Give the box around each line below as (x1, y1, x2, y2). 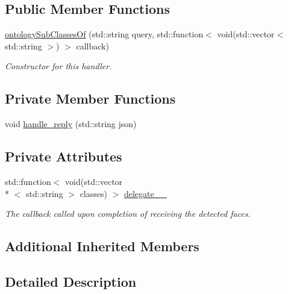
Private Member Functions (5, 89, 176, 108)
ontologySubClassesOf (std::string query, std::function (5, 28, 204, 40)
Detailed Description (5, 272, 137, 290)
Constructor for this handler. (5, 60, 112, 72)
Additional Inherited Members (5, 237, 199, 255)
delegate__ (124, 187, 167, 199)
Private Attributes (5, 147, 122, 166)
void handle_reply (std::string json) (5, 117, 137, 130)
